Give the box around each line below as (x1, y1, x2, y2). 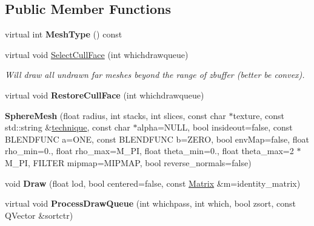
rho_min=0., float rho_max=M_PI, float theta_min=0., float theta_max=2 (5, 144, 294, 157)
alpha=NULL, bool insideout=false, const (137, 121, 293, 134)
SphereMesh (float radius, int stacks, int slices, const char (5, 109, 226, 121)
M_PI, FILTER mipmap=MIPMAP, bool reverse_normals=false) (5, 156, 252, 169)
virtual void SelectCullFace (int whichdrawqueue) (5, 48, 189, 60)
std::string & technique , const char (5, 121, 130, 134)
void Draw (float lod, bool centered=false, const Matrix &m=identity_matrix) (5, 176, 301, 189)
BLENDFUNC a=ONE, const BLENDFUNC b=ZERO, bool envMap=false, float (5, 132, 310, 145)
